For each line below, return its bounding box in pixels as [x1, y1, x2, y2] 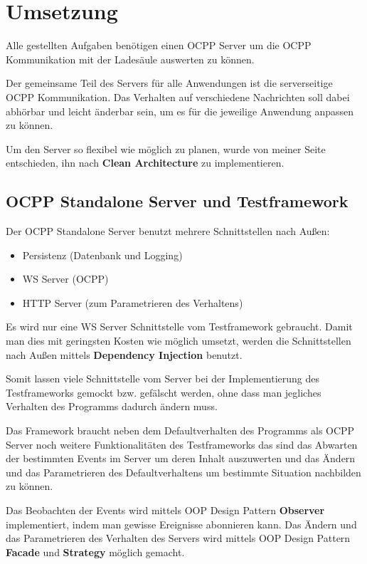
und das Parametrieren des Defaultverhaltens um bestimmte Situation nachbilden [6, 464, 361, 479]
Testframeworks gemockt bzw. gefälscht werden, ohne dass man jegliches [6, 385, 321, 399]
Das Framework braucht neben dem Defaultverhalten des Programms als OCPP [6, 423, 355, 438]
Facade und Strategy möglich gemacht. [6, 544, 185, 559]
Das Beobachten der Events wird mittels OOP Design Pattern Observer [6, 502, 325, 517]
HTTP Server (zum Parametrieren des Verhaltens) [22, 295, 243, 310]
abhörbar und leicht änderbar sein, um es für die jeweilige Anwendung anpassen [6, 103, 353, 118]
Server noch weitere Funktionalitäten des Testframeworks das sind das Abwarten [6, 437, 358, 451]
